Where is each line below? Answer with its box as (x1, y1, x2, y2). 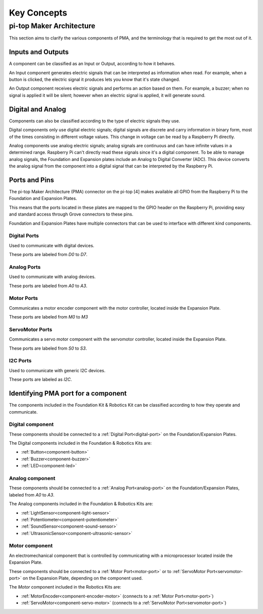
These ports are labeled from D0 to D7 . (9, 252, 88, 257)
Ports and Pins (9, 176, 55, 184)
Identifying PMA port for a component (9, 389, 127, 397)
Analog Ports (9, 263, 41, 270)
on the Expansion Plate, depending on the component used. (22, 575, 143, 581)
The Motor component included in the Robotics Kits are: (9, 584, 121, 590)
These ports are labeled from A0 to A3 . (9, 283, 88, 289)
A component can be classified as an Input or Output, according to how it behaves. (9, 61, 175, 67)
